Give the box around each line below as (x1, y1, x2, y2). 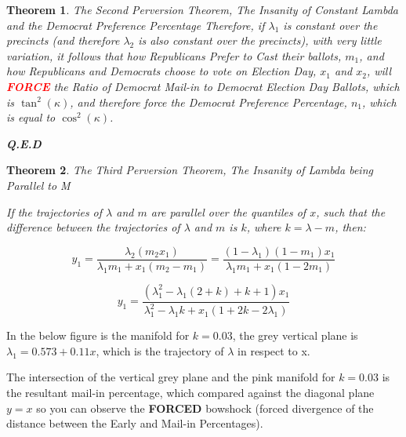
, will (366, 63, 392, 79)
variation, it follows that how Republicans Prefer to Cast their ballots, (6, 47, 342, 64)
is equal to (6, 109, 56, 126)
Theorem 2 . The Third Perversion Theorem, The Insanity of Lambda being (6, 162, 373, 178)
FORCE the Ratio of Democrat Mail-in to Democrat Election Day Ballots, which (6, 78, 400, 94)
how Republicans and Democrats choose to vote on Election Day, (6, 63, 317, 79)
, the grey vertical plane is (232, 327, 358, 344)
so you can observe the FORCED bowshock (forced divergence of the (36, 399, 374, 416)
